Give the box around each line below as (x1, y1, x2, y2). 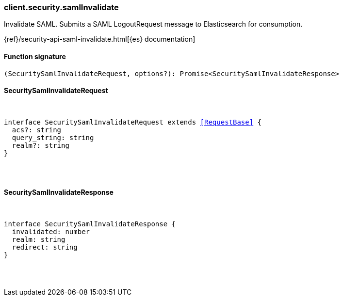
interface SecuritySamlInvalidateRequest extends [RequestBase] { (4, 118, 262, 126)
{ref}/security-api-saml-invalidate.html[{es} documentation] (4, 35, 196, 44)
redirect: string (12, 243, 78, 252)
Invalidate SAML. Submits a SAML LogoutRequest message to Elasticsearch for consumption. (4, 20, 303, 29)
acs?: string (12, 126, 62, 134)
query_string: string (12, 133, 94, 142)
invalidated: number (12, 228, 90, 236)
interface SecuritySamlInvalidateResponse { (4, 220, 176, 228)
